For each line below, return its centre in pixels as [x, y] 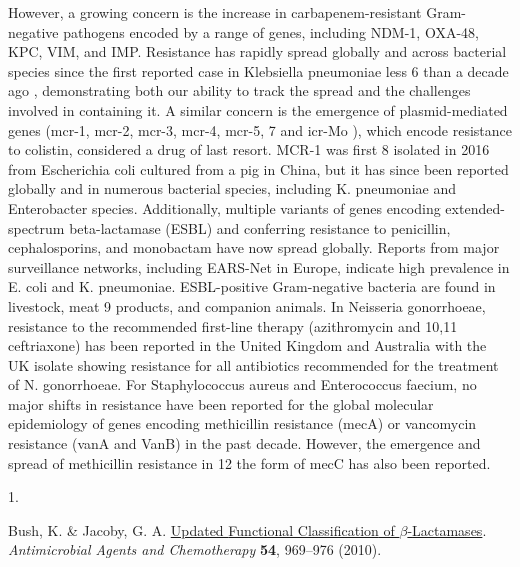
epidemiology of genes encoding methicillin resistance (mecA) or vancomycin [242, 423]
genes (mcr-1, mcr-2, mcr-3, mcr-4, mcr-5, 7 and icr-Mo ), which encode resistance [260, 129]
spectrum [36, 227]
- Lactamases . [447, 529]
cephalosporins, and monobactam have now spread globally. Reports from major [254, 247]
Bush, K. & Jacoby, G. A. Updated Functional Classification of [201, 529]
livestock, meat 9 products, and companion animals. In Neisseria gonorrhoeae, [247, 305]
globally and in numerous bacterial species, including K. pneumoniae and [232, 188]
